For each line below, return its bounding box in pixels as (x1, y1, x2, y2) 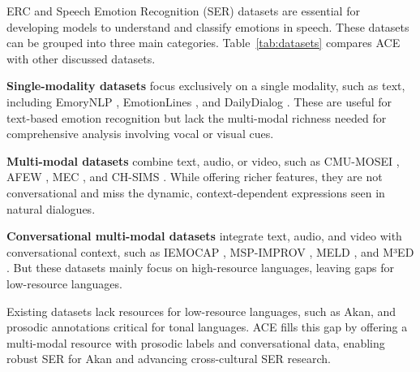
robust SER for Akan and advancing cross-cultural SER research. (6, 350, 331, 367)
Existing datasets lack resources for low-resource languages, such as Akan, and (6, 302, 396, 319)
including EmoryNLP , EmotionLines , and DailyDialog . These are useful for (6, 93, 392, 110)
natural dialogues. (6, 200, 96, 217)
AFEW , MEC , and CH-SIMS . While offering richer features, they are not (6, 168, 383, 185)
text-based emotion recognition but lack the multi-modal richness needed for (6, 109, 387, 126)
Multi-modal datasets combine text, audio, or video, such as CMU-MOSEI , (6, 152, 400, 169)
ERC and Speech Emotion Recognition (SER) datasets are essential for (6, 2, 360, 19)
